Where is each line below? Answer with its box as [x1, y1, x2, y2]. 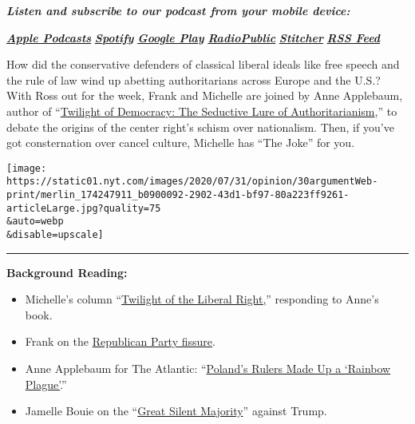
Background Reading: [6, 264, 128, 280]
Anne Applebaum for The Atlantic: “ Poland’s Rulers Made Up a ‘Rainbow [25, 360, 391, 377]
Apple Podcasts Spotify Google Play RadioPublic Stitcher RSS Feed [6, 29, 381, 46]
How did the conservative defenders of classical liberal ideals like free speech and [6, 56, 400, 73]
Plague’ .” [25, 375, 67, 392]
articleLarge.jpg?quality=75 [6, 202, 161, 214]
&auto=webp [6, 216, 64, 228]
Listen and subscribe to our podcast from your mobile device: [6, 2, 350, 18]
